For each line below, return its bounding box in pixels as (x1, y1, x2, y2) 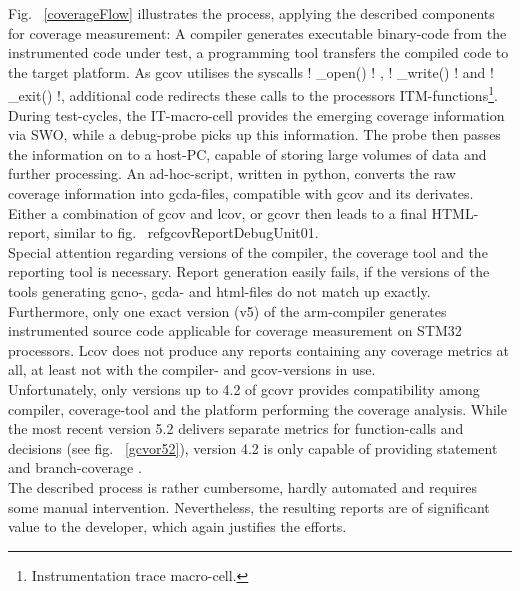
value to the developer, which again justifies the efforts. (8, 516, 347, 537)
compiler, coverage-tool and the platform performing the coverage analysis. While (8, 398, 507, 419)
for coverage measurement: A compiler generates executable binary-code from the (8, 22, 507, 43)
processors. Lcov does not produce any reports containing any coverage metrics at (8, 339, 510, 360)
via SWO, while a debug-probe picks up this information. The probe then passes (8, 124, 501, 145)
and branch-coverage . (8, 457, 142, 478)
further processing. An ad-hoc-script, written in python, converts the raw (8, 163, 456, 184)
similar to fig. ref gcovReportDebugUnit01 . (54, 222, 319, 243)
